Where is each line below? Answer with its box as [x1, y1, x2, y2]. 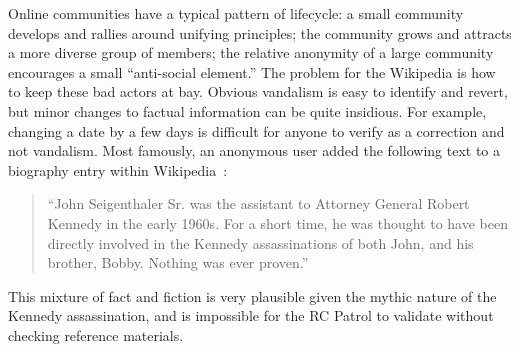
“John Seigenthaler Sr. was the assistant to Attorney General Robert [47, 193, 470, 214]
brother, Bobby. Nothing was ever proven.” [47, 252, 309, 273]
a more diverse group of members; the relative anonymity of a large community [8, 42, 494, 63]
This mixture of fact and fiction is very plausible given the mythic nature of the [8, 285, 497, 306]
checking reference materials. [8, 324, 184, 345]
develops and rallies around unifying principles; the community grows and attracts [8, 22, 512, 43]
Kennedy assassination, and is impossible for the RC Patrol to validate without [8, 305, 494, 326]
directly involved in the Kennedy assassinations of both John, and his [47, 232, 474, 253]
